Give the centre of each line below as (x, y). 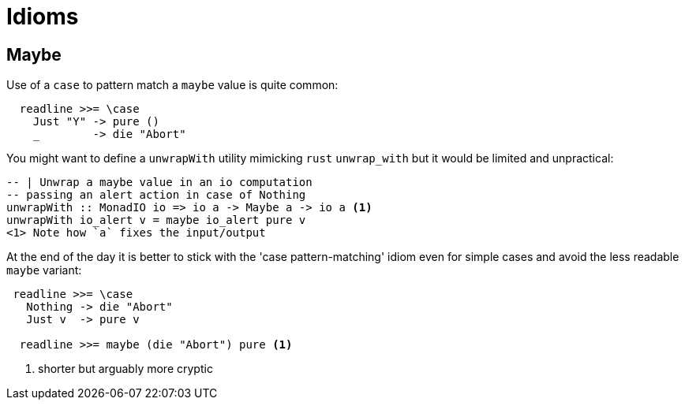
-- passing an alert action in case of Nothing (156, 195)
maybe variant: (44, 270)
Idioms (43, 17)
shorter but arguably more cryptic (125, 369)
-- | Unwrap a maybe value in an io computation (159, 183)
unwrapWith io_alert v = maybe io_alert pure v (156, 220)
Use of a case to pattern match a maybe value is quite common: (172, 85)
